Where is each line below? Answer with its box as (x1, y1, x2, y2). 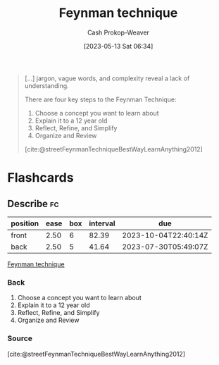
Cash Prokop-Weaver (87, 28, 150, 37)
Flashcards (7, 170, 74, 186)
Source (7, 333, 33, 343)
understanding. (24, 81, 69, 89)
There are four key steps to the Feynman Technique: (24, 95, 177, 104)
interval (89, 218, 115, 228)
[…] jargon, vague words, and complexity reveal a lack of (24, 74, 190, 82)
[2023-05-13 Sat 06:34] (83, 42, 154, 50)
